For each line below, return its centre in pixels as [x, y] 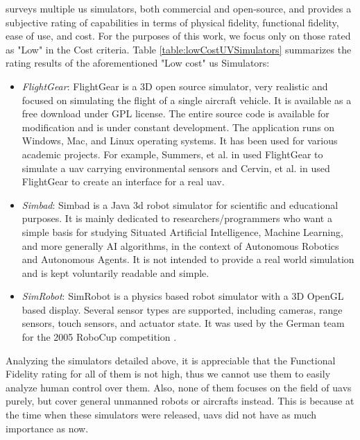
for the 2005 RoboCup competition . [99, 337]
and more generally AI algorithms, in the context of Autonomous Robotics [180, 245]
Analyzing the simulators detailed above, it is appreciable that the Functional [171, 360]
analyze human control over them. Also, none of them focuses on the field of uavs [179, 387]
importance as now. [47, 428]
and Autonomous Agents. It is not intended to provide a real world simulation [188, 259]
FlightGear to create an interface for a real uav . [123, 181]
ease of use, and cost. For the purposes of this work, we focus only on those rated [178, 36]
